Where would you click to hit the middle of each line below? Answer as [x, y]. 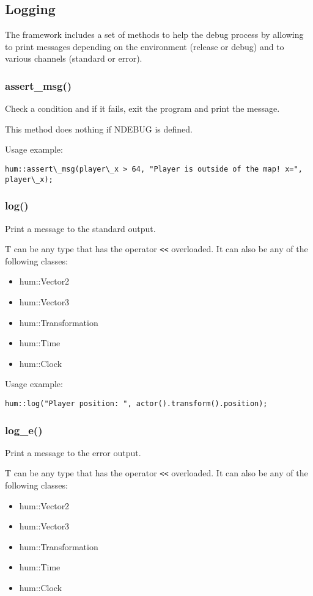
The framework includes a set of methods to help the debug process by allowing [154, 35]
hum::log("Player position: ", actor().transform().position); [136, 403]
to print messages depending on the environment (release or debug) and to [145, 46]
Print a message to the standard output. [80, 228]
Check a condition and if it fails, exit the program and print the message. [142, 108]
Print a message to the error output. [73, 452]
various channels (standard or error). [74, 58]
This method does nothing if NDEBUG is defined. [99, 129]
